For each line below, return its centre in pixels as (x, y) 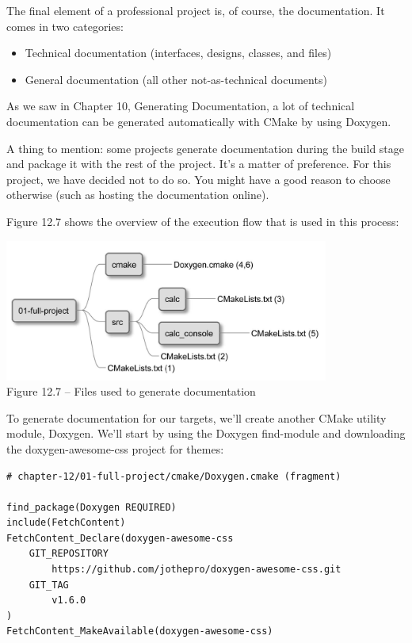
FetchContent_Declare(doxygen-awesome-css (120, 538)
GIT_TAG (49, 585)
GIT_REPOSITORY (69, 554)
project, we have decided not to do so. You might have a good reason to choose (198, 179)
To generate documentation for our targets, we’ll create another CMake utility (196, 417)
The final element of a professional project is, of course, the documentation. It (196, 10)
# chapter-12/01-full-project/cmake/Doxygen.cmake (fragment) (174, 476)
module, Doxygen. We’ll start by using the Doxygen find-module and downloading (206, 433)
